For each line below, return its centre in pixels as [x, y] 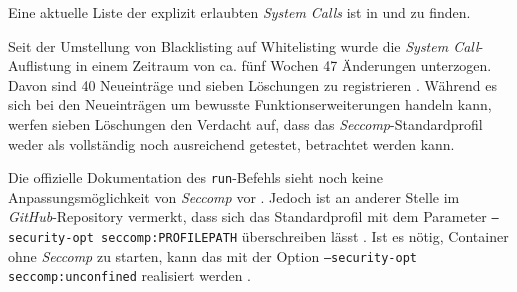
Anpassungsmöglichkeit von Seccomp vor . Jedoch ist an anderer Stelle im [234, 196]
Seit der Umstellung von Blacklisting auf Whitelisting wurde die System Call [243, 45]
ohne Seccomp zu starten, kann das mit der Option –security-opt [212, 255]
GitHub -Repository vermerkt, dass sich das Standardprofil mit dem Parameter [247, 216]
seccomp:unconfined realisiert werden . [130, 275]
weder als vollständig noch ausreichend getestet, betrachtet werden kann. [231, 143]
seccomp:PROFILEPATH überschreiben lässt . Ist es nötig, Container [305, 236]
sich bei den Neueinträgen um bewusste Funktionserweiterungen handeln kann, [250, 104]
